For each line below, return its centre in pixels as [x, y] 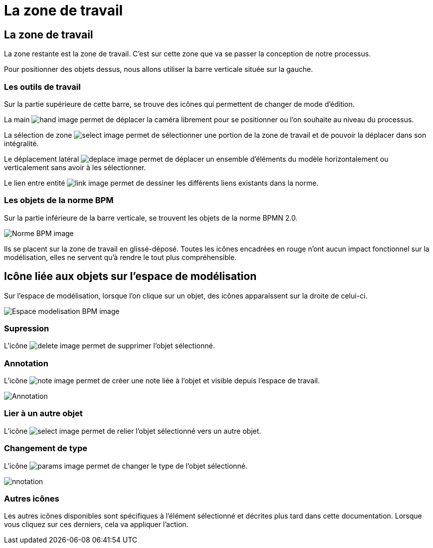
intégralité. [21, 143]
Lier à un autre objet [43, 413]
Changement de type [46, 448]
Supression [27, 328]
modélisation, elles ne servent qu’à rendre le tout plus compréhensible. [120, 257]
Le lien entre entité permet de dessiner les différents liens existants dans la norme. [161, 183]
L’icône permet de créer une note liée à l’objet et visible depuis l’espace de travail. [162, 381]
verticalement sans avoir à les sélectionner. [75, 167]
